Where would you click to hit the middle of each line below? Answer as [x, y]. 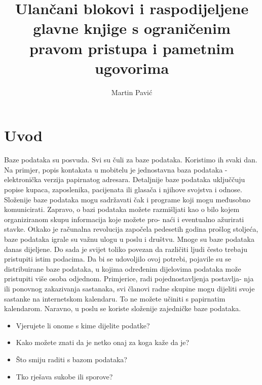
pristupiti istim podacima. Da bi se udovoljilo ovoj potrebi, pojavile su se [118, 259]
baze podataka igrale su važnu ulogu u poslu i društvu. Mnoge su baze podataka [129, 239]
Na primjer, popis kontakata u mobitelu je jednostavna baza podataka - [116, 169]
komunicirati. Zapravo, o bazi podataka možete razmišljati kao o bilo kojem [122, 209]
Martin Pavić [132, 92]
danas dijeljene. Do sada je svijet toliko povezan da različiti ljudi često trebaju [126, 249]
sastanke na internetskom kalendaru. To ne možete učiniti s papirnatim [115, 298]
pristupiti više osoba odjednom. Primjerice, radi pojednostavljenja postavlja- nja [129, 279]
